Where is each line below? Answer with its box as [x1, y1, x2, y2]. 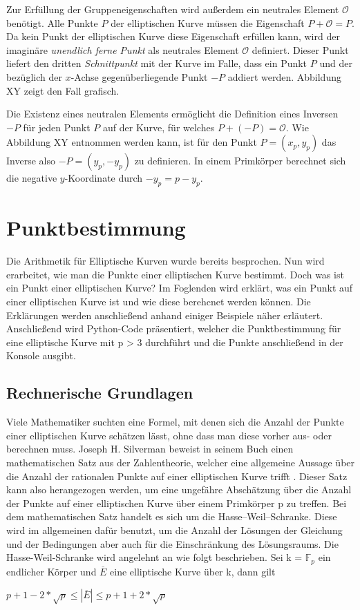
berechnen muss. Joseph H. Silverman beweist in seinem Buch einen [6, 441, 294, 456]
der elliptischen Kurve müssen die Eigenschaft [111, 15, 305, 30]
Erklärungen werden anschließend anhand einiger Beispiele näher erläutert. [6, 307, 323, 322]
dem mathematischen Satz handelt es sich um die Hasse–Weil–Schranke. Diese [6, 509, 337, 524]
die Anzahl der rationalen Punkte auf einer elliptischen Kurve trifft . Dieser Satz [6, 468, 348, 483]
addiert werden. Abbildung [227, 69, 341, 84]
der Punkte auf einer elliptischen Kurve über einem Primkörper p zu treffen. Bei [6, 495, 347, 510]
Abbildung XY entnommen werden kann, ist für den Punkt [6, 135, 257, 149]
